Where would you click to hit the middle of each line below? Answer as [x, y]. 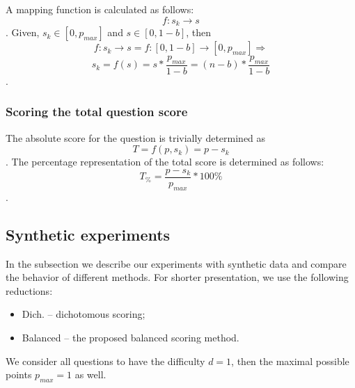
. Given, [23, 32]
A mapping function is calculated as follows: [100, 9]
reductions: [29, 290]
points [19, 374]
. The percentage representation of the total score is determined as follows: [165, 162]
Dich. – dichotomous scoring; [84, 314]
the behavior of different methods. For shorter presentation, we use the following [177, 277]
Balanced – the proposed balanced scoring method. [131, 337]
